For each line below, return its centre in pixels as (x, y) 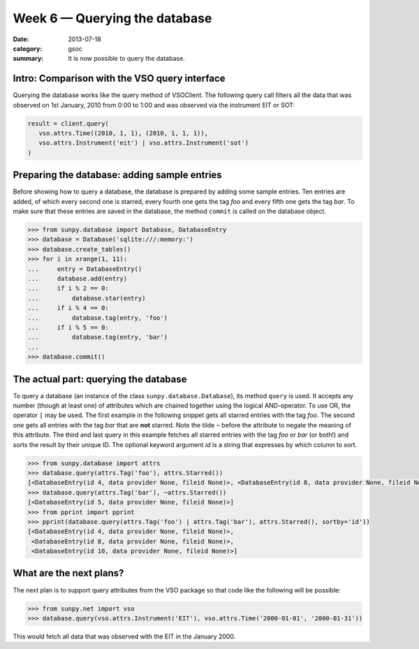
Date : (21, 39)
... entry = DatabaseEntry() (85, 269)
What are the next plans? (68, 573)
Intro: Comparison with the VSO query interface (119, 79)
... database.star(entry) (87, 298)
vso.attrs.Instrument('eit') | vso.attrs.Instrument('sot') (144, 143)
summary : (28, 59)
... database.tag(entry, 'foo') (97, 318)
